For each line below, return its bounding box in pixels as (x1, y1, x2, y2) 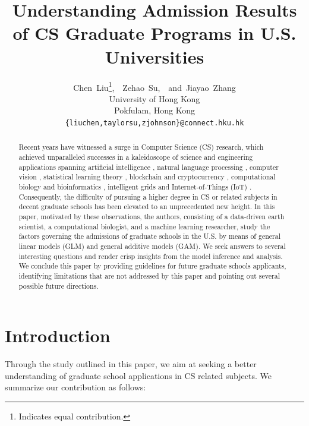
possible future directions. (18, 280, 99, 291)
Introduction (5, 323, 111, 348)
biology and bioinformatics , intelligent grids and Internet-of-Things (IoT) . (18, 182, 252, 192)
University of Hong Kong (109, 92, 200, 105)
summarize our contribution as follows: (5, 381, 146, 393)
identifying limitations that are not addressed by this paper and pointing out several (18, 270, 280, 280)
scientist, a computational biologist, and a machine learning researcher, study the (18, 221, 270, 231)
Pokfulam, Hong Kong (114, 104, 195, 116)
